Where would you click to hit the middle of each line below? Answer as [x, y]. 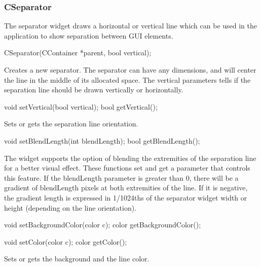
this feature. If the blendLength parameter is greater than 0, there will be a [121, 177]
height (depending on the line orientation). [70, 207]
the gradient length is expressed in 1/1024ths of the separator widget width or [126, 197]
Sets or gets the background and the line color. [77, 259]
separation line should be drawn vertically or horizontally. [94, 90]
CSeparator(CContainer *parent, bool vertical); [78, 53]
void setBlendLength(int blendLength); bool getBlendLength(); [102, 140]
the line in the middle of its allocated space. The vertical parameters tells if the [127, 79]
